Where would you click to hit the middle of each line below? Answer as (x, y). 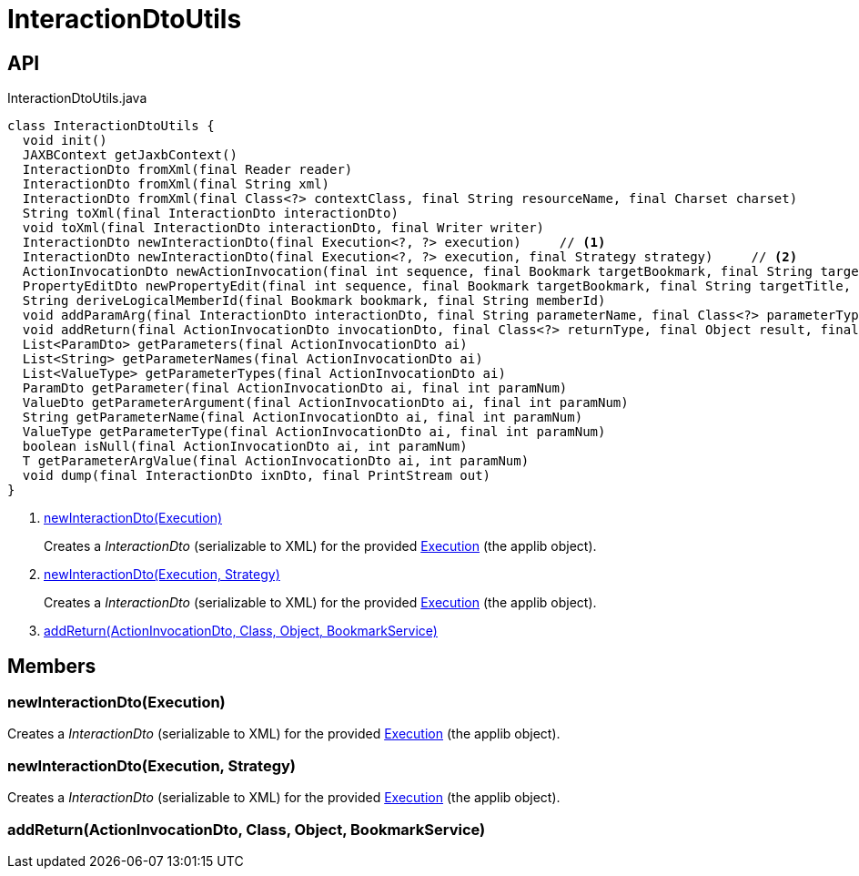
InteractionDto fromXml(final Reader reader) (187, 170)
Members (52, 666)
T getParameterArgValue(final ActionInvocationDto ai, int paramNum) (276, 461)
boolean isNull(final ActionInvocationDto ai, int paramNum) (245, 447)
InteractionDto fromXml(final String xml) (176, 184)
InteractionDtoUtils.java (77, 98)
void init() (65, 141)
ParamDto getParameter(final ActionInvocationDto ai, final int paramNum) (295, 388)
